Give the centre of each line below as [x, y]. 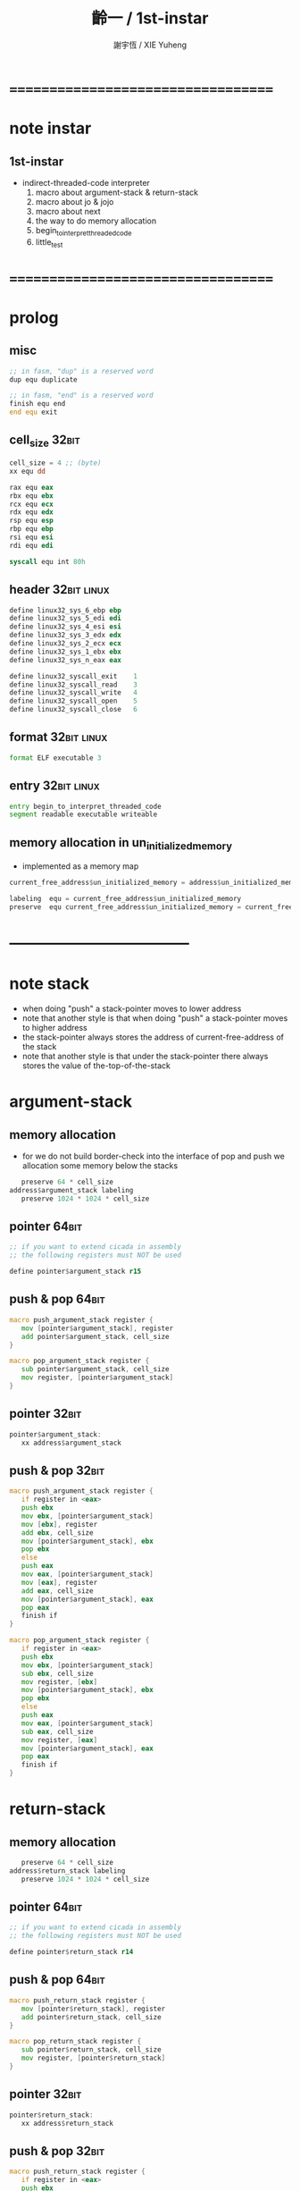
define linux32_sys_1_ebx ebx [66, 652]
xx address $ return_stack [67, 2123]
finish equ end [37, 404]
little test [49, 243]
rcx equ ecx [31, 504]
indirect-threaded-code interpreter [86, 182]
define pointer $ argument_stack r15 [75, 1272]
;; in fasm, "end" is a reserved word [81, 396]
